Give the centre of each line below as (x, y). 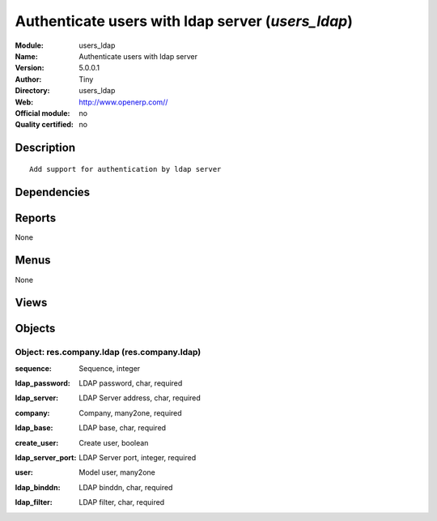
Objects (35, 329)
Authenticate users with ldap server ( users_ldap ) (184, 21)
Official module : (42, 113)
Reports (36, 218)
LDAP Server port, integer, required (138, 458)
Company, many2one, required (130, 412)
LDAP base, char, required (122, 428)
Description (45, 148)
